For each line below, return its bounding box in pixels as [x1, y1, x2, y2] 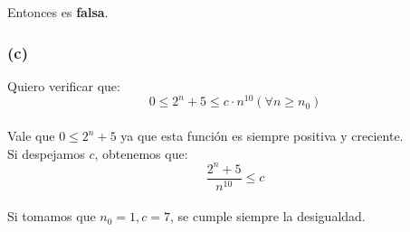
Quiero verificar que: [7, 76, 120, 95]
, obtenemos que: [94, 144, 188, 162]
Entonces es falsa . [7, 3, 109, 21]
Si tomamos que [7, 207, 96, 226]
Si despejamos [7, 144, 85, 162]
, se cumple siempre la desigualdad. [170, 207, 366, 226]
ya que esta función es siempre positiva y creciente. [120, 126, 404, 145]
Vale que [7, 126, 55, 145]
